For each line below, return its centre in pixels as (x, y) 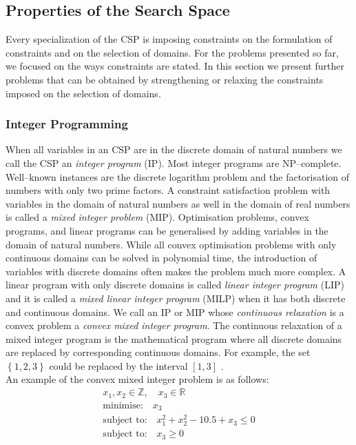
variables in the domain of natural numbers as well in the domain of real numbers (178, 203)
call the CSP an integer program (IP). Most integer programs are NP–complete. (174, 162)
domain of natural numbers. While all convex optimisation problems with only (171, 244)
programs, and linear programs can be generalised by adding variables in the (167, 230)
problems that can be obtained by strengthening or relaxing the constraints (165, 79)
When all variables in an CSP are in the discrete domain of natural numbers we (174, 149)
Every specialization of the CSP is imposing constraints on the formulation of (169, 39)
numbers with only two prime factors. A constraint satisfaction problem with (168, 190)
